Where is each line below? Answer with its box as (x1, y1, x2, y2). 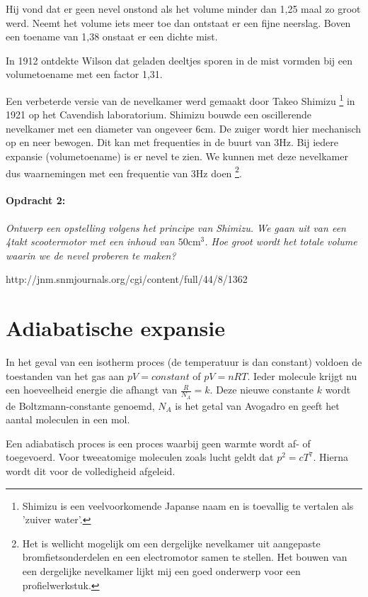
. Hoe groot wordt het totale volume (205, 234, 357, 249)
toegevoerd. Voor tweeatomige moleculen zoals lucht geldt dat (6, 450, 274, 464)
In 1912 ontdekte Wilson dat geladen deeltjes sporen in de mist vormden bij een (6, 52, 352, 67)
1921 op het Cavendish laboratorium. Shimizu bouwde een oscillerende (6, 107, 311, 122)
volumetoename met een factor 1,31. (6, 67, 163, 82)
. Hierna (313, 450, 348, 464)
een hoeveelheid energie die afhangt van (6, 382, 178, 397)
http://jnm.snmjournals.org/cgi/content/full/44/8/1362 (6, 272, 248, 286)
